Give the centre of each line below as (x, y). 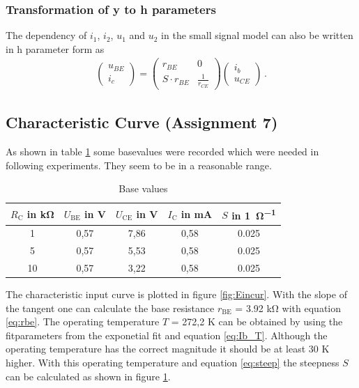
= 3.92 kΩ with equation (288, 308)
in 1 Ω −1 (254, 214)
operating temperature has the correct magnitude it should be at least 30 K (168, 349)
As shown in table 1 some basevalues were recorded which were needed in (162, 151)
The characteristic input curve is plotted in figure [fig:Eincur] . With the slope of (176, 294)
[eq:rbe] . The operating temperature (83, 321)
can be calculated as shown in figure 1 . (88, 376)
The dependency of (46, 35)
